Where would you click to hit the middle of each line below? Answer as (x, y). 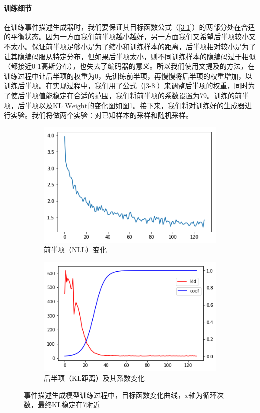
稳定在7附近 (81, 405)
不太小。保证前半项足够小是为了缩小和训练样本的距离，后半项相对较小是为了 (130, 46)
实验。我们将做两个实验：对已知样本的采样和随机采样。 (102, 115)
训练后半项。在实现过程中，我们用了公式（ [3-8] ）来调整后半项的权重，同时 (126, 85)
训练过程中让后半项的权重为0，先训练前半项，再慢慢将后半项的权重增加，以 (128, 75)
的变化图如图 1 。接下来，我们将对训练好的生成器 (166, 105)
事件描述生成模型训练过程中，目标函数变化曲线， (104, 395)
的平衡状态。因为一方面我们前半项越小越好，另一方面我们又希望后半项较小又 (130, 36)
